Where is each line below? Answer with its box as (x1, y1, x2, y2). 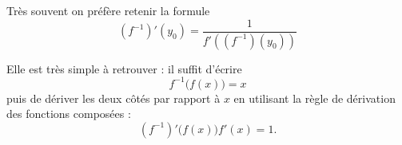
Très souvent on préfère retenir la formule (6, 2, 210, 18)
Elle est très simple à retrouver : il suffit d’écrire (6, 60, 242, 76)
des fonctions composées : (6, 105, 131, 122)
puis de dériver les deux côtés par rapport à (6, 89, 221, 106)
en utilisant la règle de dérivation (233, 89, 396, 106)
